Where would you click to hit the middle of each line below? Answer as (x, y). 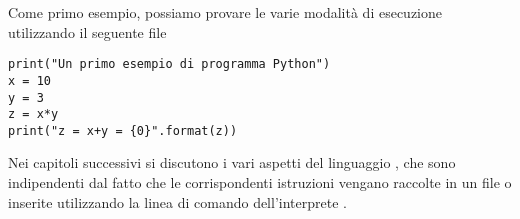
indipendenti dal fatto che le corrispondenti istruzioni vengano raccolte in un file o (260, 182)
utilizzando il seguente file (87, 31)
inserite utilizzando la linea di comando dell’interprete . (177, 201)
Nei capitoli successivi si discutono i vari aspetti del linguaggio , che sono (232, 162)
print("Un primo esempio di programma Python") (169, 64)
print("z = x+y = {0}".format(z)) (123, 130)
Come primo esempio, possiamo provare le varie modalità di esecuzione (225, 12)
